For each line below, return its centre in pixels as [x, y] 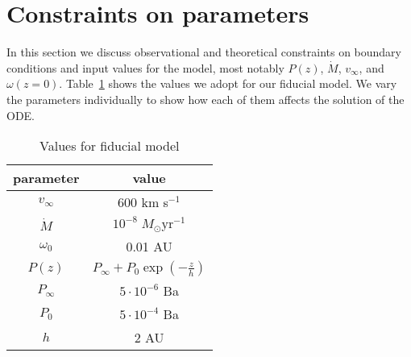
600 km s [143, 202]
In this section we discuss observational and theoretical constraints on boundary [204, 52]
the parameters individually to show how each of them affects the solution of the [205, 99]
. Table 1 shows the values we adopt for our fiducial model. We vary [228, 83]
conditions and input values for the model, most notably [145, 67]
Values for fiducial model [110, 146]
